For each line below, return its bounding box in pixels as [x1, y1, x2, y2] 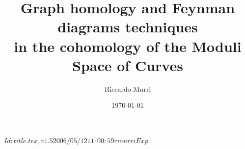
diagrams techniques [57, 17, 198, 37]
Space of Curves [72, 55, 183, 75]
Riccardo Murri [104, 83, 151, 94]
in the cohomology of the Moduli [14, 36, 242, 56]
